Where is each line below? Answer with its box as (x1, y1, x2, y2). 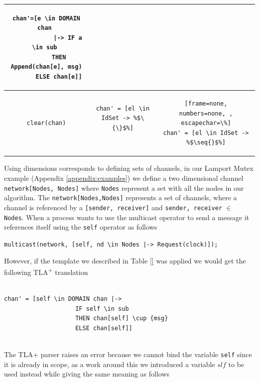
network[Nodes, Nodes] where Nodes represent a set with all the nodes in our (4, 182, 244, 193)
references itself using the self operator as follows (4, 222, 157, 232)
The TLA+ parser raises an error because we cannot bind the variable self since (4, 349, 252, 359)
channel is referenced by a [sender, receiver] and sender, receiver (4, 202, 223, 212)
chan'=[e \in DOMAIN (12, 14, 80, 22)
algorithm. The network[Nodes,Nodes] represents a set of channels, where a (4, 192, 237, 203)
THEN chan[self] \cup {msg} (75, 315, 168, 322)
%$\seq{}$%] (186, 139, 226, 146)
